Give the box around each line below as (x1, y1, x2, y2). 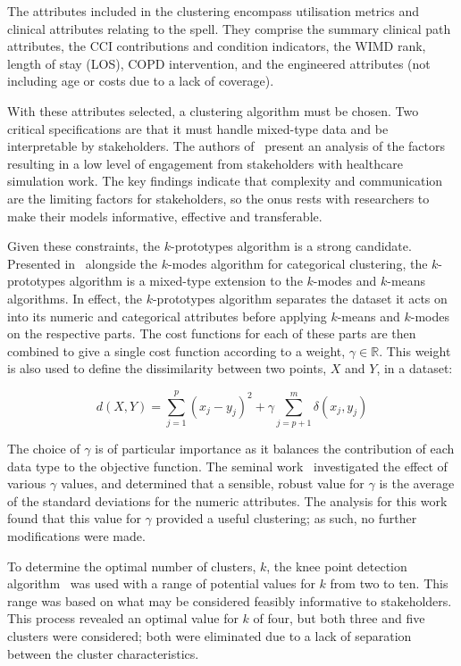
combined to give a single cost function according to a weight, (7, 341, 346, 360)
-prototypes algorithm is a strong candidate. (171, 237, 412, 255)
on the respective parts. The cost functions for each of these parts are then (7, 324, 416, 343)
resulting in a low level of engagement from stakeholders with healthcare (7, 154, 403, 172)
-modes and (313, 271, 377, 290)
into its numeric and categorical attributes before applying (7, 306, 327, 325)
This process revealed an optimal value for (7, 609, 239, 628)
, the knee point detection (266, 556, 407, 575)
